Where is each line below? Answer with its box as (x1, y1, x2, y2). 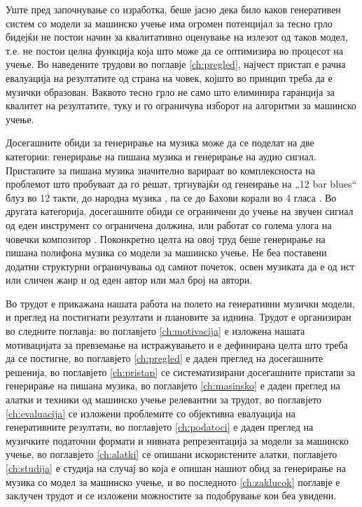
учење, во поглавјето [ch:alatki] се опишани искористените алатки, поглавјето (6, 447, 337, 461)
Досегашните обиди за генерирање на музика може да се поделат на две (6, 135, 314, 150)
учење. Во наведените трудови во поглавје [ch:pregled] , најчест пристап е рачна (6, 57, 346, 71)
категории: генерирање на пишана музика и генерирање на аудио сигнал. (6, 148, 316, 163)
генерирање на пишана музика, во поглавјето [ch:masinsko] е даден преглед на (6, 378, 340, 393)
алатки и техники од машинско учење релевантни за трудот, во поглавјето (6, 392, 321, 407)
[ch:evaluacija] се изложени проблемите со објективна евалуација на (6, 405, 295, 420)
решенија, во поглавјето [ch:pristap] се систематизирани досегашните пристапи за (6, 364, 356, 379)
